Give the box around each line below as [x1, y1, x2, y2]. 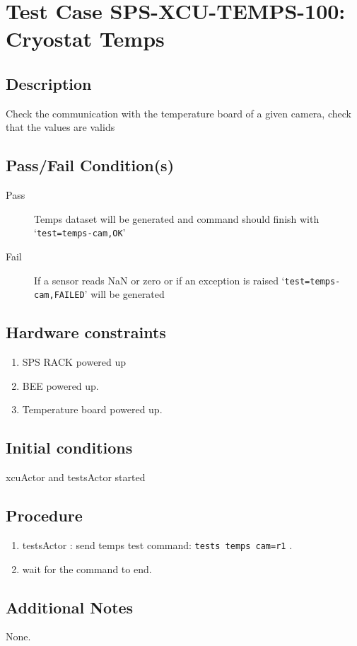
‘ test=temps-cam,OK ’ [34, 225, 126, 240]
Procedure [6, 504, 83, 526]
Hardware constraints [6, 321, 166, 343]
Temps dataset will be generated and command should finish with [34, 211, 320, 226]
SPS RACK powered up [22, 354, 127, 369]
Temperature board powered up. [22, 402, 163, 417]
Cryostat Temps [6, 24, 165, 53]
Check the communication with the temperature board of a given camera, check [6, 105, 351, 120]
